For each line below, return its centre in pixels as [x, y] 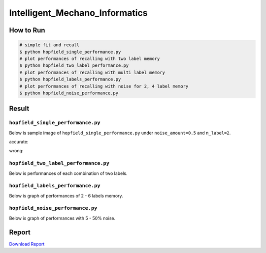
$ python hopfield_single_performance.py [70, 52]
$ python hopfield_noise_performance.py [69, 93]
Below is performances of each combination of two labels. [68, 173]
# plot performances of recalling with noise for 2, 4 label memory [104, 86]
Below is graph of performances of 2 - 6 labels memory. [66, 196]
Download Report [27, 244]
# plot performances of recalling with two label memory [90, 58]
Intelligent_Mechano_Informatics [78, 13]
